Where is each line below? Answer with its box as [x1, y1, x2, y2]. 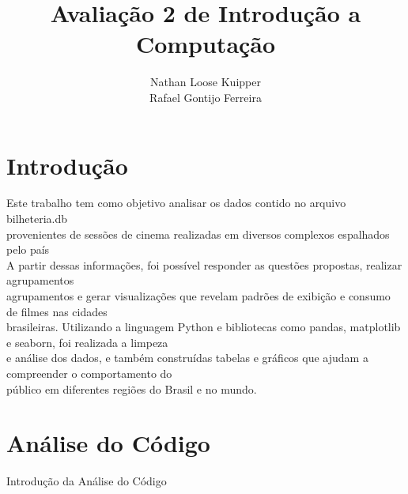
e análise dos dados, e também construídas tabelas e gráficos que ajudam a [6, 349, 368, 366]
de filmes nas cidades [6, 303, 108, 319]
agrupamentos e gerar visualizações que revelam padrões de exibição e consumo [6, 288, 391, 304]
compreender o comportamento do [6, 364, 172, 381]
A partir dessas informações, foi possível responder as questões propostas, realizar [6, 256, 402, 273]
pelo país [6, 241, 50, 258]
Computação [135, 28, 276, 60]
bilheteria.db [6, 210, 68, 227]
